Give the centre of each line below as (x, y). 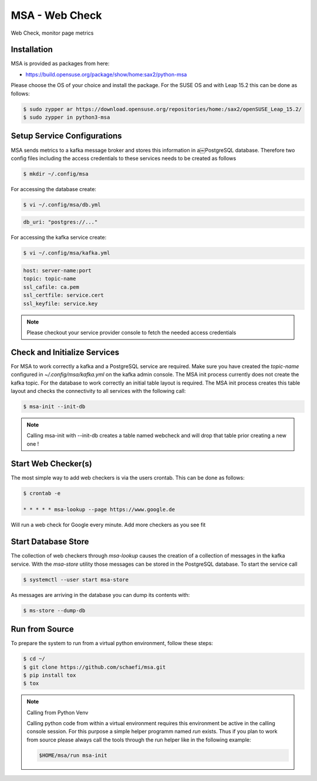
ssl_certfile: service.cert (63, 295)
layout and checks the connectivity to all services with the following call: (98, 390)
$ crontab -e (42, 493)
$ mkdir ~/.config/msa (56, 174)
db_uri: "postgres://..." (60, 222)
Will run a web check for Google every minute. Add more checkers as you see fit (108, 525)
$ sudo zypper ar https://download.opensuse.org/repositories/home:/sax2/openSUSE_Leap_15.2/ (163, 109)
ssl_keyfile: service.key (60, 303)
